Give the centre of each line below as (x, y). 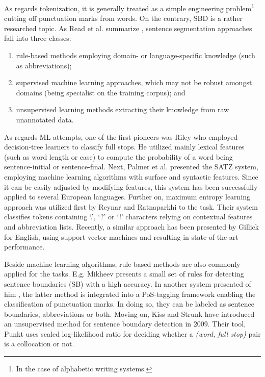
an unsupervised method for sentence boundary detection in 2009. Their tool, (125, 324)
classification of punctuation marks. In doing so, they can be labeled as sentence (129, 304)
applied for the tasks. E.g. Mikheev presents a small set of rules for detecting (124, 274)
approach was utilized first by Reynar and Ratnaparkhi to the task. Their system (131, 206)
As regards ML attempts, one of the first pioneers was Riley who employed (121, 136)
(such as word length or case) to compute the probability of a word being (118, 156)
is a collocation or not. (39, 344)
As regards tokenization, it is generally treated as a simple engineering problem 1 (129, 7)
